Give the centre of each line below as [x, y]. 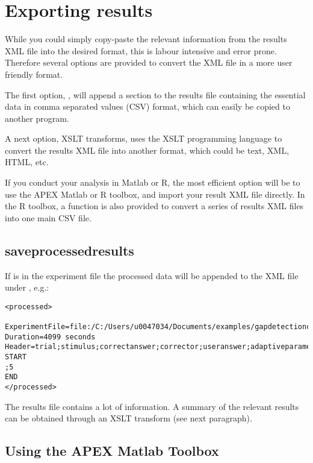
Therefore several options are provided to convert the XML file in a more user [149, 62]
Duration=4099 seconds [50, 337]
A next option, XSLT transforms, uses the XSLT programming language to [144, 138]
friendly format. [34, 74]
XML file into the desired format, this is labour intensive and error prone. [141, 50]
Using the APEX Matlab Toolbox [112, 451]
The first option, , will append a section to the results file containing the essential [155, 94]
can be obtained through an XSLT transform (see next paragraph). [129, 418]
